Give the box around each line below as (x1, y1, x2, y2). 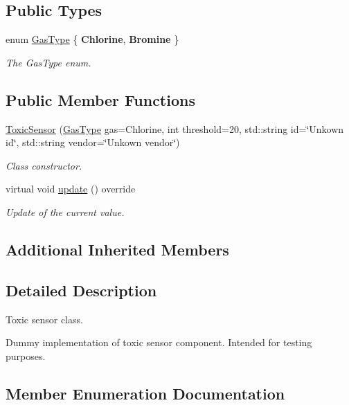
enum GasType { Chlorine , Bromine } (6, 32, 179, 46)
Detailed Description (6, 279, 157, 300)
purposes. (6, 348, 46, 363)
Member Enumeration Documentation (6, 382, 285, 404)
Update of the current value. (6, 204, 125, 219)
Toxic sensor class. (6, 312, 83, 326)
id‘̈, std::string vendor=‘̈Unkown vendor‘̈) (6, 135, 180, 150)
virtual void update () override (6, 181, 136, 196)
